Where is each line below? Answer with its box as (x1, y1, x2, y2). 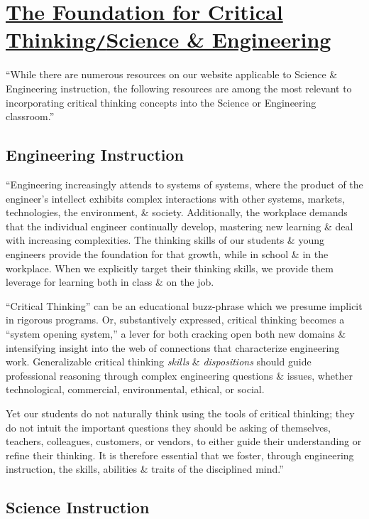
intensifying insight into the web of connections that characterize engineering (6, 340, 340, 355)
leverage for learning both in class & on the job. (6, 274, 214, 289)
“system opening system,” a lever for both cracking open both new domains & (6, 326, 346, 341)
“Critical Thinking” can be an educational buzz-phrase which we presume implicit (6, 298, 363, 313)
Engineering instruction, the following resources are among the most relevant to (6, 81, 352, 96)
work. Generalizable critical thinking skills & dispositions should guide (6, 354, 312, 369)
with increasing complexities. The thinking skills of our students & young (6, 232, 324, 247)
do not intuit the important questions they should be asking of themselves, (6, 419, 331, 434)
